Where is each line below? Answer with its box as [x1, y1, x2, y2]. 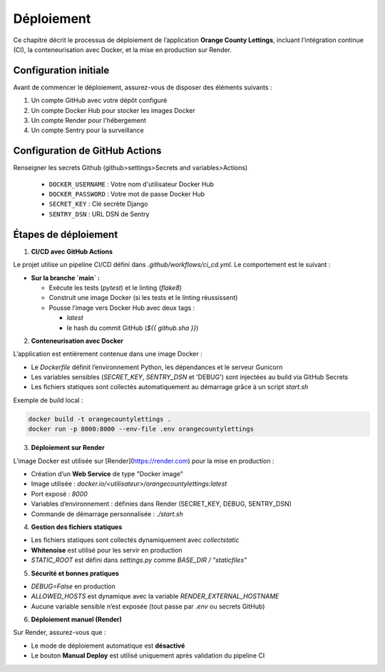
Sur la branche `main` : [31, 274, 100, 282]
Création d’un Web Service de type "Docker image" [31, 470, 184, 478]
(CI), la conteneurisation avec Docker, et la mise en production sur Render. [13, 45, 232, 54]
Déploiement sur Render [31, 443, 105, 452]
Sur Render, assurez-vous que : [13, 628, 106, 637]
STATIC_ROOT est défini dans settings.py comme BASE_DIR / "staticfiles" [31, 556, 247, 564]
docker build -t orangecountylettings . [28, 415, 171, 423]
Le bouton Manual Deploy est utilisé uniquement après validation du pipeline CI [31, 651, 265, 660]
